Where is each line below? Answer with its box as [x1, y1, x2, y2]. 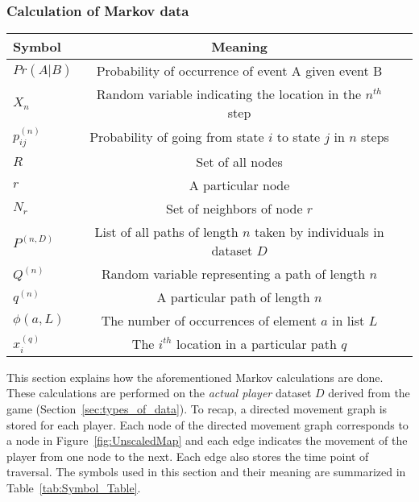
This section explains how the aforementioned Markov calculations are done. [6, 368, 384, 385]
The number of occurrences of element [101, 310, 317, 330]
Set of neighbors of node [166, 198, 303, 218]
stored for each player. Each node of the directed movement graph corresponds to [6, 416, 409, 433]
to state [276, 127, 321, 147]
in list [332, 310, 365, 330]
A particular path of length [156, 287, 310, 306]
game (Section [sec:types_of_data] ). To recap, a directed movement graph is [6, 400, 388, 417]
